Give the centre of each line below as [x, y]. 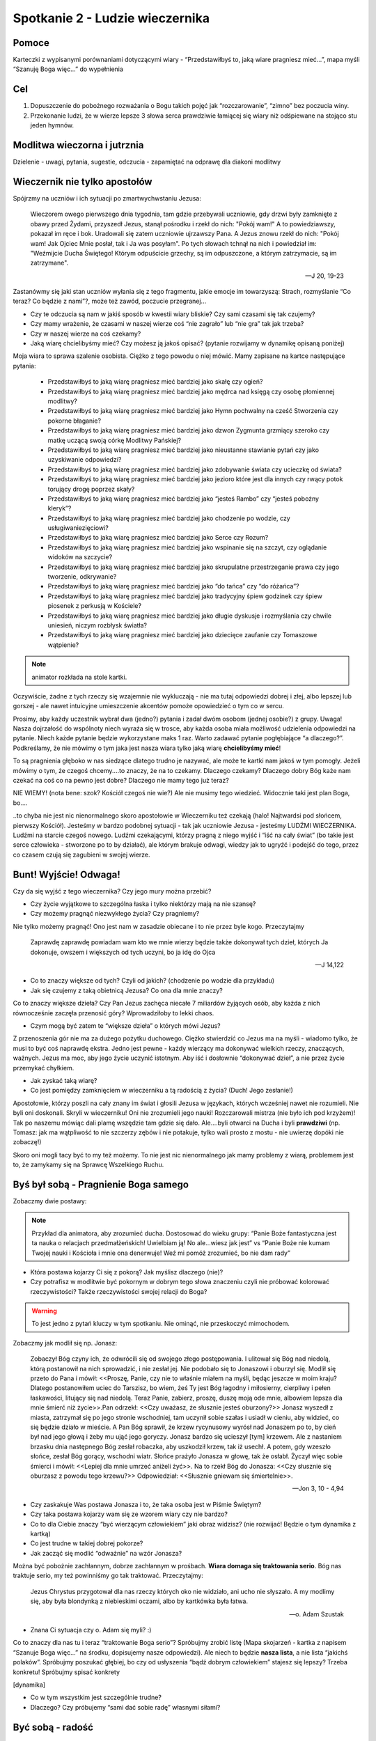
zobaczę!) [27, 1142]
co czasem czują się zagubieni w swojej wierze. [81, 854]
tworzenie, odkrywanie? [82, 577]
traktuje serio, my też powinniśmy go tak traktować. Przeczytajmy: [108, 1576]
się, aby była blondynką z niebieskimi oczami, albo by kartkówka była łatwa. [139, 1601]
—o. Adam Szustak [316, 1614]
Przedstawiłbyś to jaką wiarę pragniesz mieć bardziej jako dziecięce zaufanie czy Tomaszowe [182, 635]
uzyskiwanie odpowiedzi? [85, 460]
